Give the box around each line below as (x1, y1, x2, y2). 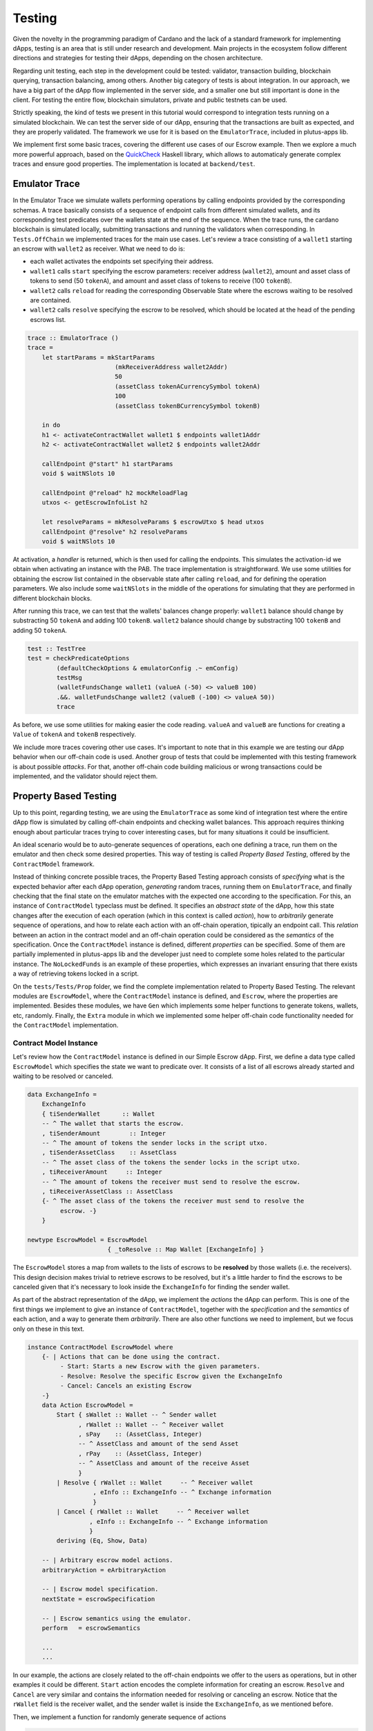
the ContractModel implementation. (12, 1021, 119, 1030)
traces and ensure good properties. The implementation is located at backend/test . (12, 160, 256, 168)
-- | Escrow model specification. (41, 1586, 159, 1593)
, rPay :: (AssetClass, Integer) (78, 1449, 203, 1458)
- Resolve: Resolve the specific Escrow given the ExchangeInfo (59, 1372, 283, 1380)
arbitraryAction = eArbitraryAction (41, 1566, 166, 1574)
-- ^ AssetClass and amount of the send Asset (78, 1440, 239, 1448)
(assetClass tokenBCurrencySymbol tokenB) (114, 402, 261, 410)
